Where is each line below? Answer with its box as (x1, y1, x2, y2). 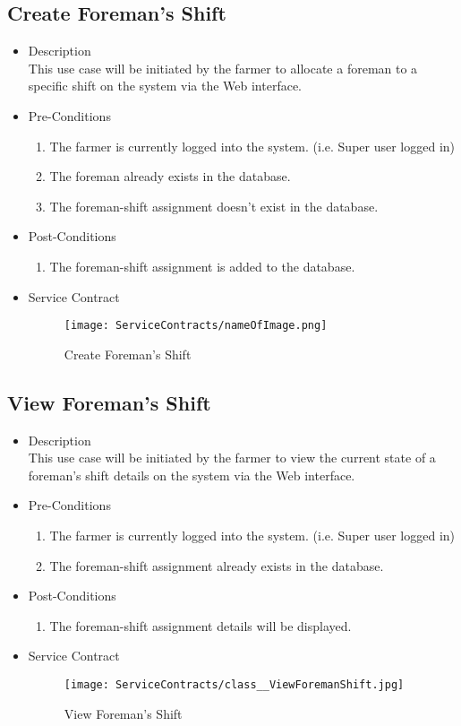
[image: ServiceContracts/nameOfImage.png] (64, 319, 328, 333)
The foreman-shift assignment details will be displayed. (49, 616, 352, 635)
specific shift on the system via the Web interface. (28, 76, 303, 95)
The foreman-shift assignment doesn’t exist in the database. (49, 196, 379, 215)
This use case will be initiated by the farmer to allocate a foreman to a (28, 58, 418, 77)
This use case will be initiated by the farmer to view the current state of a (28, 448, 436, 467)
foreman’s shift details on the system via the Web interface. (28, 465, 355, 484)
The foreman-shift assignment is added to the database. (49, 256, 355, 275)
